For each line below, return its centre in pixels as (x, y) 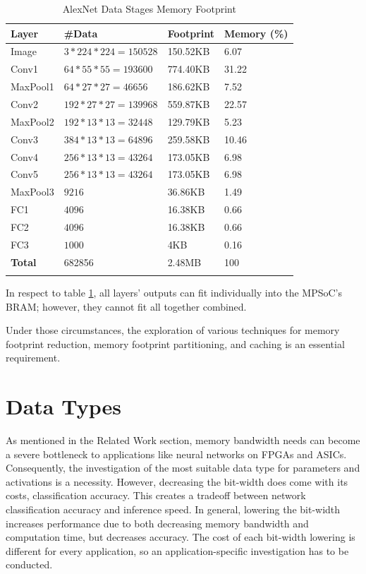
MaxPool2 (32, 121)
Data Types (63, 406)
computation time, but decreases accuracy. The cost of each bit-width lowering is (181, 537)
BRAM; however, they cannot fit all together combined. (126, 306)
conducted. (29, 564)
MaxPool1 (32, 86)
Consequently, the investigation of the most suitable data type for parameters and (183, 468)
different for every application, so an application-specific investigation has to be (177, 550)
